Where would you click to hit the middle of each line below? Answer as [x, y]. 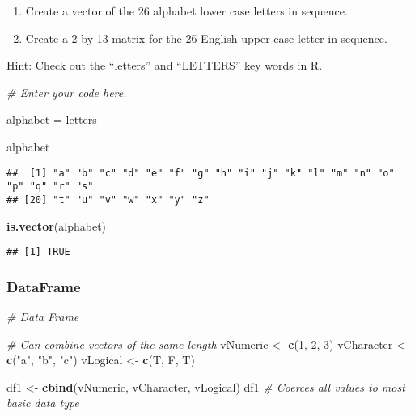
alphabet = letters [52, 119]
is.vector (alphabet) [57, 225]
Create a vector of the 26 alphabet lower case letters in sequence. [186, 11]
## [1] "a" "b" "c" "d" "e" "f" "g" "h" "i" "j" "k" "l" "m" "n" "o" [201, 173]
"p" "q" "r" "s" [50, 187]
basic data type [43, 403]
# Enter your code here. [67, 92]
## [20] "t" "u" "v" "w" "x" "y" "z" [108, 200]
